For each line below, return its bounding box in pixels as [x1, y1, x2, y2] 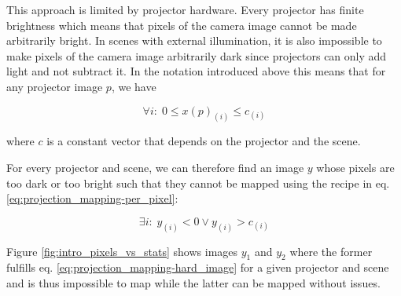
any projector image [6, 78, 103, 94]
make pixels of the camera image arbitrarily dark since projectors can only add [6, 47, 387, 64]
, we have [111, 78, 156, 94]
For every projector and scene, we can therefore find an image [6, 159, 304, 176]
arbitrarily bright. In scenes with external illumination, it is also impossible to [6, 32, 382, 49]
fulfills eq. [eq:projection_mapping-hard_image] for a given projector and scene [6, 259, 389, 276]
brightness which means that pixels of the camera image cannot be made [6, 16, 357, 33]
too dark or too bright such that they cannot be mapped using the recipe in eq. [6, 174, 390, 191]
